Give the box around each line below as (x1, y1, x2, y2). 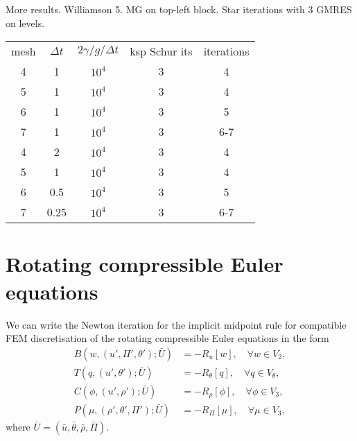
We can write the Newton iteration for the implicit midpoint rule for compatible (6, 317, 347, 331)
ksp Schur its (130, 43, 193, 60)
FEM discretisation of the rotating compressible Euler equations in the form (6, 331, 329, 345)
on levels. (6, 15, 45, 30)
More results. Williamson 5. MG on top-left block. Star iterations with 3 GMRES (6, 2, 352, 16)
